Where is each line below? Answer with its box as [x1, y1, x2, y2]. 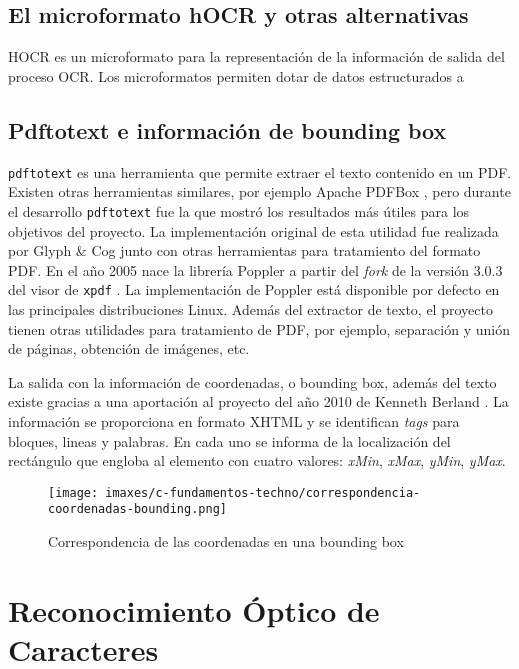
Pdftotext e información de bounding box [8, 114, 447, 145]
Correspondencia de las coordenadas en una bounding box [48, 531, 404, 551]
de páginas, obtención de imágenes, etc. [8, 338, 250, 359]
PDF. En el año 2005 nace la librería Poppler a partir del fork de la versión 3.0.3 [8, 259, 503, 280]
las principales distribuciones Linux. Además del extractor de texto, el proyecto [8, 298, 493, 319]
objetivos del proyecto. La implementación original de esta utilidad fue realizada [8, 220, 499, 241]
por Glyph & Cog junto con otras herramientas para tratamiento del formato [8, 240, 481, 261]
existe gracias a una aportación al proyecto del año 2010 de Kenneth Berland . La [8, 391, 509, 412]
